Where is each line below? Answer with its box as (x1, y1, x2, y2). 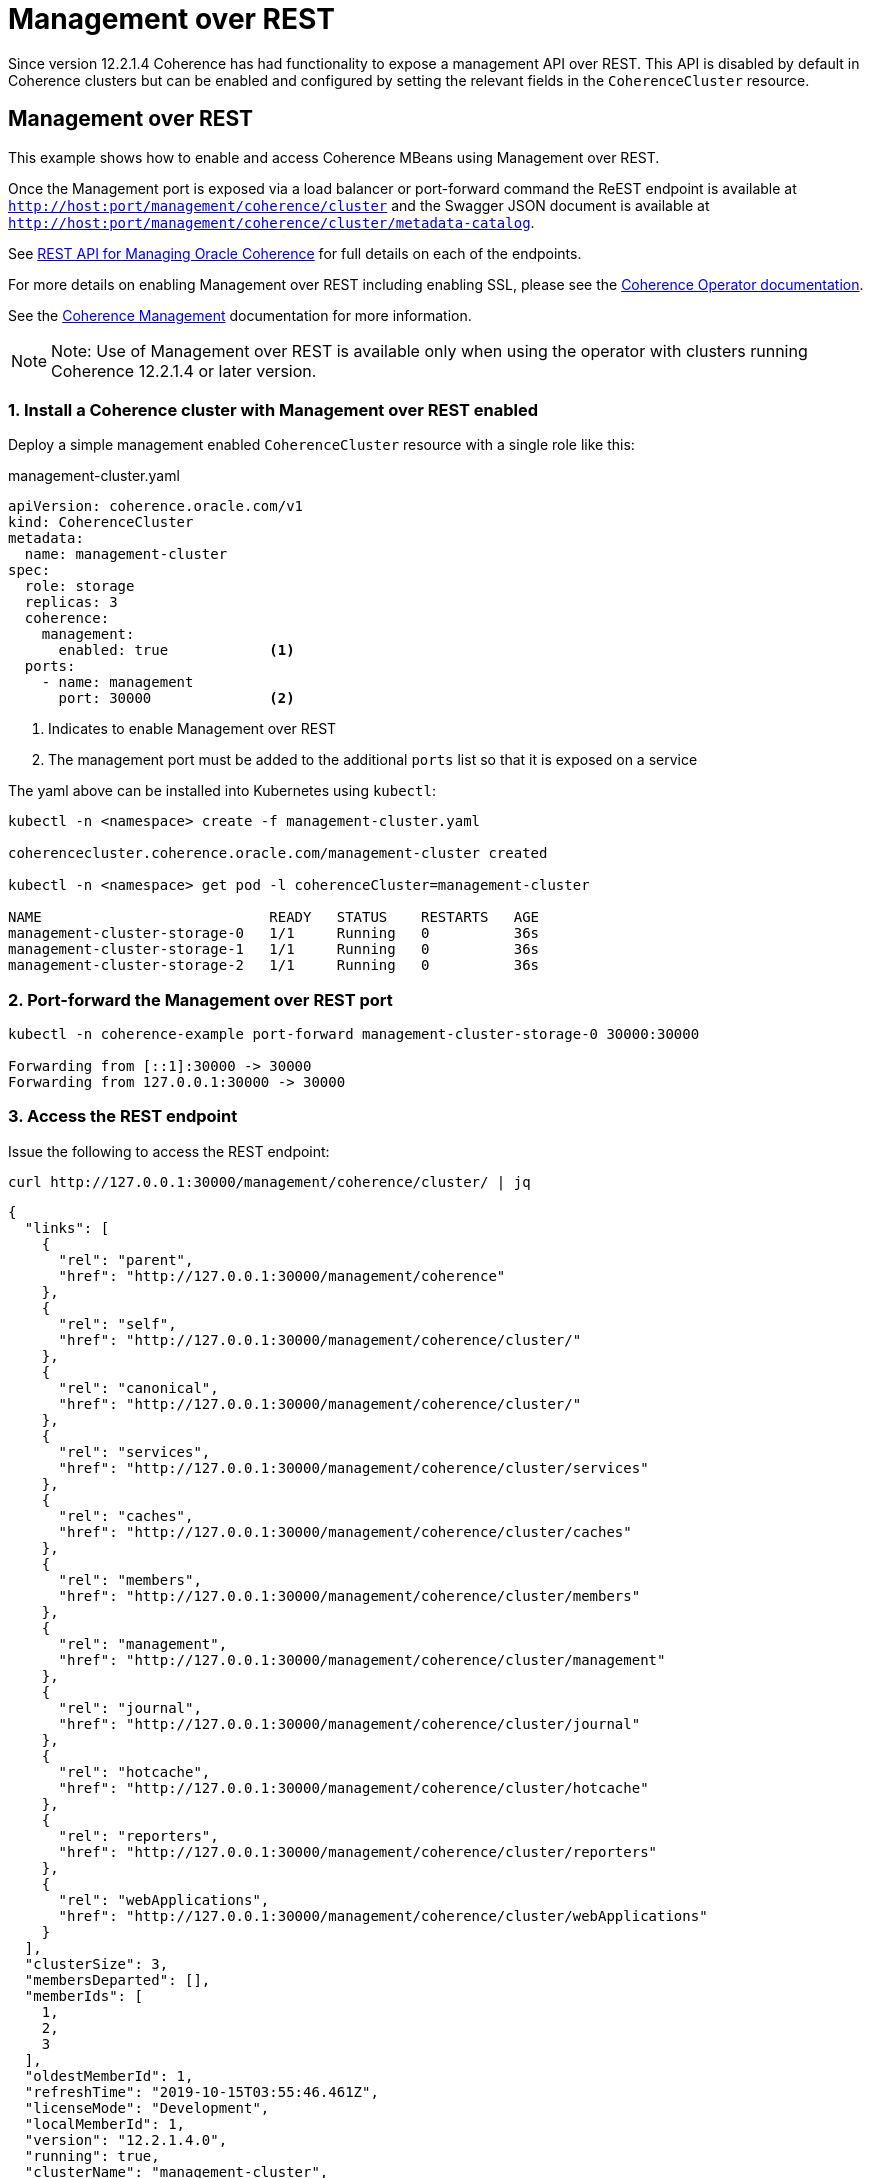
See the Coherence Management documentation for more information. (8, 306, 472, 324)
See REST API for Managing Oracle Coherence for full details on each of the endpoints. (8, 244, 582, 262)
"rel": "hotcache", (58, 1763, 211, 1780)
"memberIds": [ (24, 1987, 143, 2004)
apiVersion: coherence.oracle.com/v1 (8, 498, 304, 515)
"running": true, (24, 2147, 160, 2164)
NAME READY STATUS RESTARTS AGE (8, 909, 540, 926)
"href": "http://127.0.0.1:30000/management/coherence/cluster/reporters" (58, 1843, 658, 1860)
